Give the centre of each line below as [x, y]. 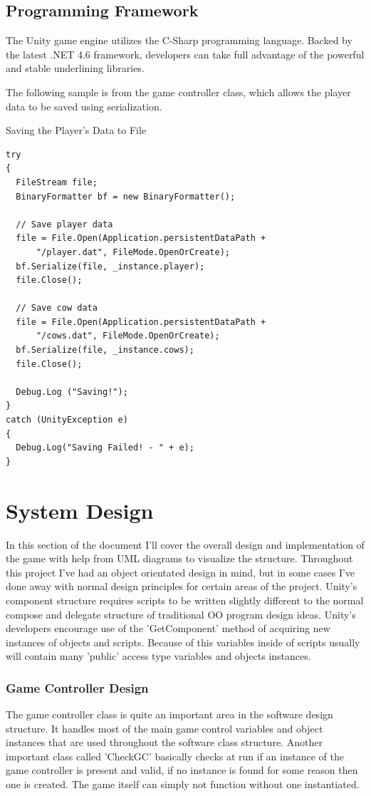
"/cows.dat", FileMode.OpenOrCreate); [128, 336]
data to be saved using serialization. [84, 106]
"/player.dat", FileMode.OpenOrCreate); [133, 252]
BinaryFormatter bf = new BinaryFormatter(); [126, 196]
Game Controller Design [77, 687]
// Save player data [64, 224]
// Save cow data [57, 308]
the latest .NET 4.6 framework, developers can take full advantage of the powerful [185, 54]
